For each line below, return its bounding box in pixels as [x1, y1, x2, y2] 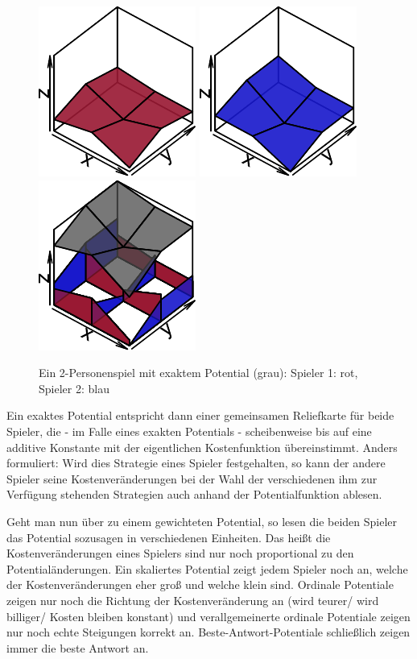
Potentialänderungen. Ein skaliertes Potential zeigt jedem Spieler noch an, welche [6, 560, 408, 577]
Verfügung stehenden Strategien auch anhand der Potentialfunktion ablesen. [6, 486, 382, 503]
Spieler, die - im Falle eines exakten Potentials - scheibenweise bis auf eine [6, 422, 372, 439]
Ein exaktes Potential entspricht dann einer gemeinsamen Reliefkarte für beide [6, 407, 394, 424]
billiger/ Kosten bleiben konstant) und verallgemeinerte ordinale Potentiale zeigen [6, 607, 411, 624]
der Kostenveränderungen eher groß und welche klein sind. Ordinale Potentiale [6, 576, 394, 593]
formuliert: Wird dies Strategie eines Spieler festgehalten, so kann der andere [6, 454, 386, 471]
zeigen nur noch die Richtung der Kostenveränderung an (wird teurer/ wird [6, 591, 379, 608]
